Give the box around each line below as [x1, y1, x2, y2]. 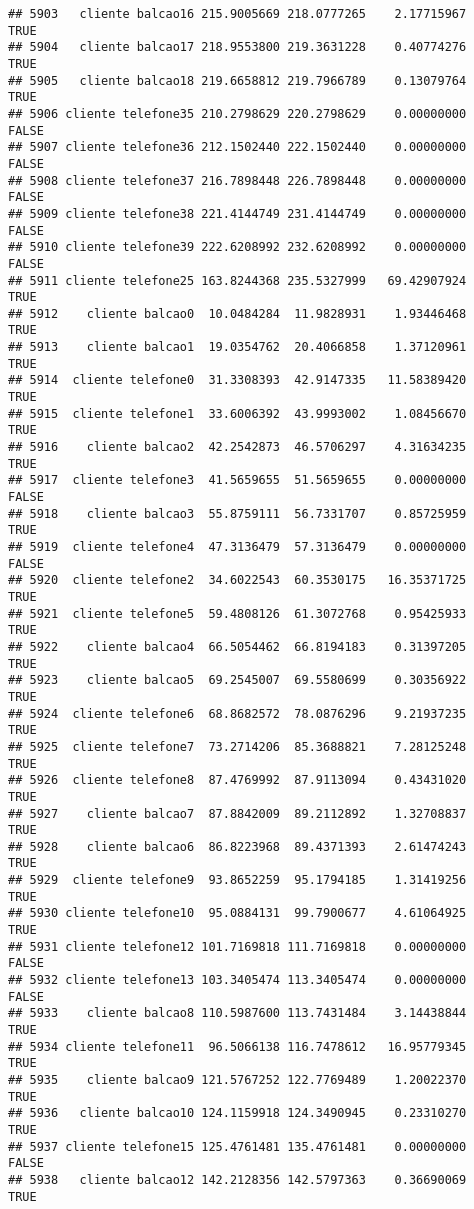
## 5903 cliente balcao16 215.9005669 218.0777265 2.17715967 [8, 7, 467, 21]
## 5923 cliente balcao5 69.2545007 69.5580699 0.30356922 [8, 673, 467, 688]
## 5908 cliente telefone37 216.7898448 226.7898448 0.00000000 [8, 173, 467, 188]
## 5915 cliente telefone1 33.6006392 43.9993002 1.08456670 [8, 406, 467, 421]
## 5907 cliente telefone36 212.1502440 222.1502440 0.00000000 [8, 140, 467, 155]
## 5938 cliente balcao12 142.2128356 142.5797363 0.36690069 [8, 1172, 467, 1187]
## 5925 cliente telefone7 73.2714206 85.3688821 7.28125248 [8, 739, 467, 754]
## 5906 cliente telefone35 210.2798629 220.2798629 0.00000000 [8, 106, 467, 121]
